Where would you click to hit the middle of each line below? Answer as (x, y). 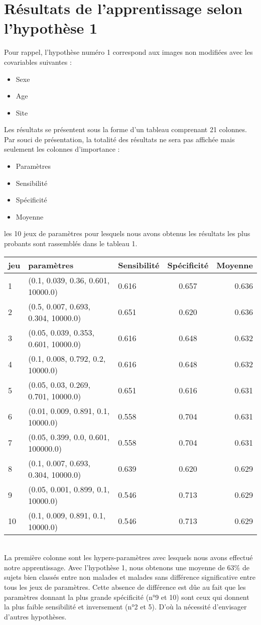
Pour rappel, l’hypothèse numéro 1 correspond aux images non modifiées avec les (128, 52)
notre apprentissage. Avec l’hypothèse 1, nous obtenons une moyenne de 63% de (127, 567)
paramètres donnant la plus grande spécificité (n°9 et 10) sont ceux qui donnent (127, 597)
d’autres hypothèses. (35, 616)
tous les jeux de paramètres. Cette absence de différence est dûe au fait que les (125, 587)
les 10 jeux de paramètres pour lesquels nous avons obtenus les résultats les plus (127, 233)
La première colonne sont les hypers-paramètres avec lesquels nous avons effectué (128, 557)
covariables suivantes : (38, 62)
